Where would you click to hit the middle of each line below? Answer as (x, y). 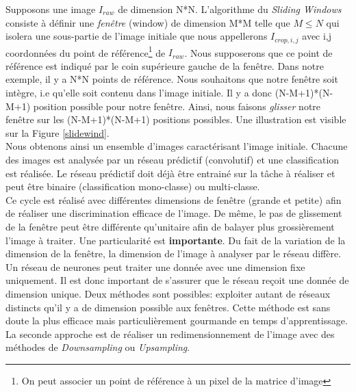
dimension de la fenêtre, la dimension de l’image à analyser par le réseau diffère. (174, 253)
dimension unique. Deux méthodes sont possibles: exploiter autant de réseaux (168, 293)
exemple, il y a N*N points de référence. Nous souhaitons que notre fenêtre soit (172, 79)
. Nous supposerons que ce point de (258, 52)
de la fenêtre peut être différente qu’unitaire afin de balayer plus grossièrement (170, 227)
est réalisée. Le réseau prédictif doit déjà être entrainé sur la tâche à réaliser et (170, 173)
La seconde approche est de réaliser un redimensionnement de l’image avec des (170, 334)
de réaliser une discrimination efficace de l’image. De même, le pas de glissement (174, 213)
